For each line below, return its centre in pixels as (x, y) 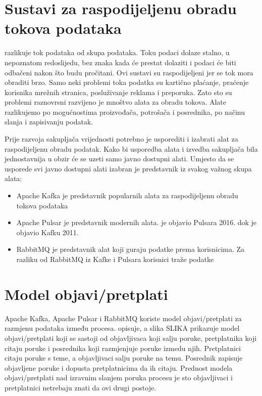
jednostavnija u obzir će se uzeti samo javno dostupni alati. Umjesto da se (119, 159)
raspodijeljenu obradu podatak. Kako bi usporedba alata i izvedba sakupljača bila (131, 148)
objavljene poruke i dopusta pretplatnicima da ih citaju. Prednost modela (119, 367)
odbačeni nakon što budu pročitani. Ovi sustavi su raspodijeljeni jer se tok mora (129, 72)
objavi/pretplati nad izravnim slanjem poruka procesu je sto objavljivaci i (119, 378)
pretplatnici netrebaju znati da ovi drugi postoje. (81, 387)
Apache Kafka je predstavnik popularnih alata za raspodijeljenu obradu (127, 195)
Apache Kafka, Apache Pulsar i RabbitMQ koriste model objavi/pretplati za (123, 318)
